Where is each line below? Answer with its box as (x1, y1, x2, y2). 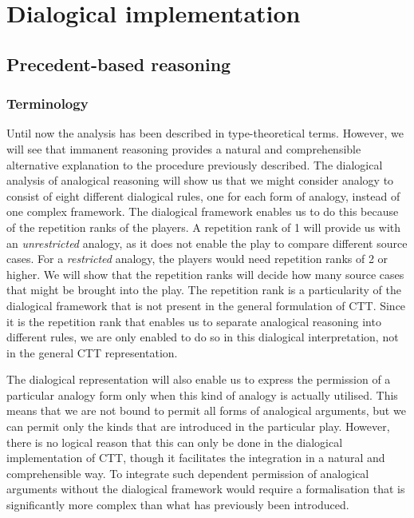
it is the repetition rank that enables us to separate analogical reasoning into (6, 313, 381, 329)
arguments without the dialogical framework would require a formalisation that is (6, 480, 405, 497)
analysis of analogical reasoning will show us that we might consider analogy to (6, 172, 394, 189)
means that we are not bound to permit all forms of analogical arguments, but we (6, 402, 406, 419)
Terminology (6, 94, 89, 114)
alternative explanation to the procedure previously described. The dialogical (6, 156, 383, 173)
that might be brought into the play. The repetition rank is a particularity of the (6, 281, 401, 298)
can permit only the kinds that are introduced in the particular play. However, (6, 418, 390, 435)
